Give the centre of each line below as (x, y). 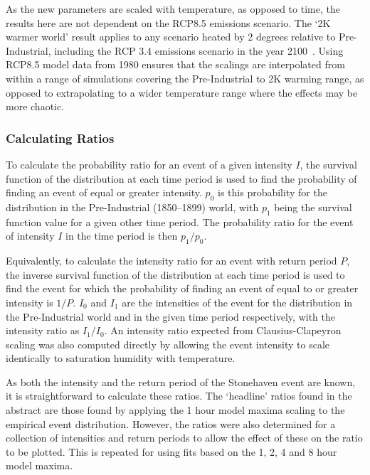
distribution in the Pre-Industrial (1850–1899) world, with (132, 207)
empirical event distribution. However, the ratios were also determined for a (171, 423)
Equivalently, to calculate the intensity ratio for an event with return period (171, 261)
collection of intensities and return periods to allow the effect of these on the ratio (184, 438)
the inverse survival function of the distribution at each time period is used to (175, 274)
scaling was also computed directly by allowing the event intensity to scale (168, 344)
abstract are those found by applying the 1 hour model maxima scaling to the (175, 410)
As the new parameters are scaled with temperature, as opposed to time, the (173, 9)
